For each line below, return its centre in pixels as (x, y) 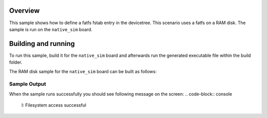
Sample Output (28, 84)
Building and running (42, 44)
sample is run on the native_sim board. (51, 29)
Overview (24, 11)
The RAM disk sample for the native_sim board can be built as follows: (83, 71)
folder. (16, 62)
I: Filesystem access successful (54, 105)
